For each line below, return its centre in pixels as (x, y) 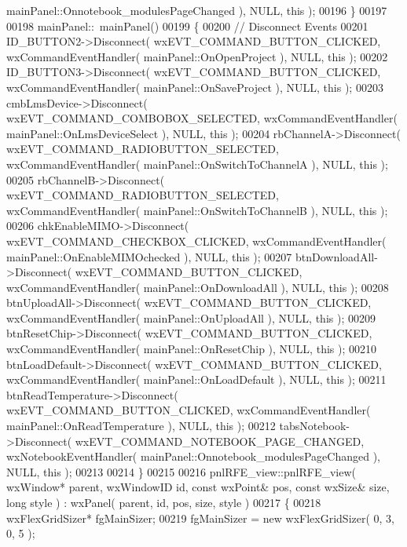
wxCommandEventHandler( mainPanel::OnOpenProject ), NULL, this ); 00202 (197, 56)
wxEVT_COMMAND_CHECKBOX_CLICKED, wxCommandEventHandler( (196, 241)
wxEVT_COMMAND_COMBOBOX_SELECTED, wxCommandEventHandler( (202, 118)
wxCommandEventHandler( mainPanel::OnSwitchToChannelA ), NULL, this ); (197, 164)
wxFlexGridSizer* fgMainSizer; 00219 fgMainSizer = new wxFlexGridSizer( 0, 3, (200, 518)
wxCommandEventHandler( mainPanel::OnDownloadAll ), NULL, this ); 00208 (198, 287)
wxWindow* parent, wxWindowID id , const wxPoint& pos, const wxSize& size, (198, 487)
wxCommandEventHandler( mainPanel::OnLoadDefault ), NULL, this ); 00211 (196, 379)
